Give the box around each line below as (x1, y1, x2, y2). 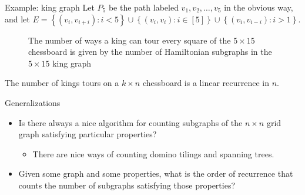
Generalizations (5, 96, 61, 108)
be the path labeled (108, 1, 179, 13)
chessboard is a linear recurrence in (142, 77, 269, 89)
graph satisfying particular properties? (18, 128, 157, 140)
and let (5, 12, 30, 25)
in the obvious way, (224, 1, 293, 13)
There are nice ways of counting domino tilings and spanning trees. (32, 147, 274, 160)
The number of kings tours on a (5, 77, 119, 89)
